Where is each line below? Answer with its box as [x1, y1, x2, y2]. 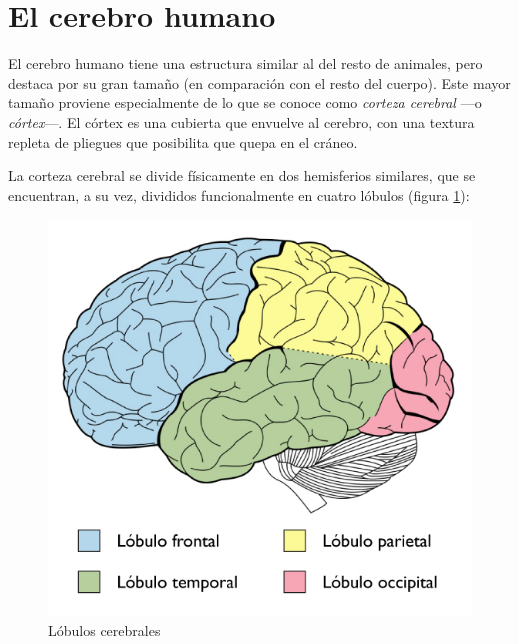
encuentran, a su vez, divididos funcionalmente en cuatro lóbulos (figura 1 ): [8, 184, 470, 205]
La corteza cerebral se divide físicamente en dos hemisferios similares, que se [8, 165, 476, 186]
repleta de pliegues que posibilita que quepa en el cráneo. [8, 131, 358, 152]
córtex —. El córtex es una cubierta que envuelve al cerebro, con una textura [8, 111, 475, 132]
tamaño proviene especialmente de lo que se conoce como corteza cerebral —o [8, 92, 482, 113]
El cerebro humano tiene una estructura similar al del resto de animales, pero [8, 53, 483, 74]
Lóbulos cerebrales [48, 619, 161, 640]
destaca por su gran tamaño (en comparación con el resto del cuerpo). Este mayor [8, 72, 511, 93]
